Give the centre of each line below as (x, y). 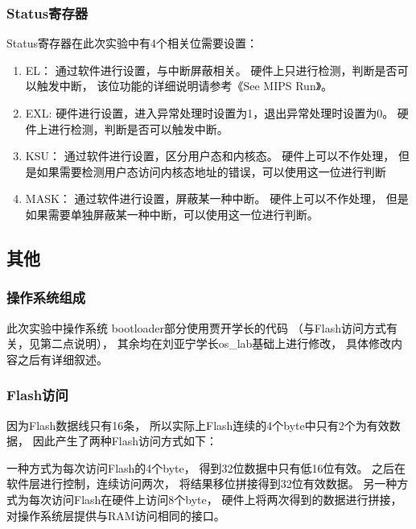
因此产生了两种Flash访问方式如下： (125, 441)
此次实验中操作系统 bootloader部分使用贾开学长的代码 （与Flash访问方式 (197, 327)
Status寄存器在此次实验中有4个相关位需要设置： (132, 43)
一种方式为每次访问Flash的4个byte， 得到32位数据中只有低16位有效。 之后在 (206, 467)
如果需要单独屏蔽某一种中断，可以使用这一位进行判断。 (172, 214)
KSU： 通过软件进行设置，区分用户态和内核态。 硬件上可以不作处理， (210, 156)
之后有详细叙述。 (62, 359)
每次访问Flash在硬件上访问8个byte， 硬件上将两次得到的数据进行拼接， (215, 499)
